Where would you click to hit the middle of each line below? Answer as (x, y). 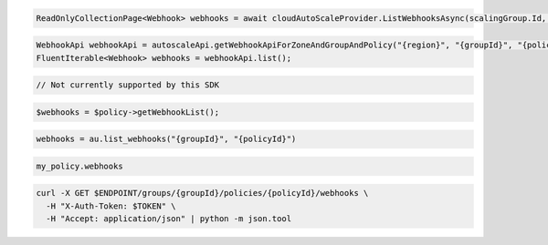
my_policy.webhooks (79, 166)
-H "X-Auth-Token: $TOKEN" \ (111, 206)
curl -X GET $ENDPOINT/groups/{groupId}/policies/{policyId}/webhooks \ (202, 193)
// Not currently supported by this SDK (127, 85)
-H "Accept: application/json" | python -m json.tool (169, 219)
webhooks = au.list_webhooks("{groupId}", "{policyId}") (166, 139)
